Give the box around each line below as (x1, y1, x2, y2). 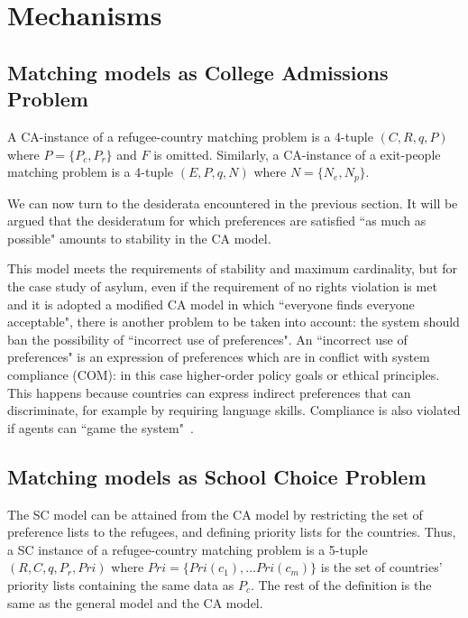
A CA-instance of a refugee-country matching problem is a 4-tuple (7, 126, 373, 145)
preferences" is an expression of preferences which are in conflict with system (7, 347, 430, 366)
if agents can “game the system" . (7, 418, 194, 437)
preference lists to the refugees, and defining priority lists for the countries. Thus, (7, 522, 456, 541)
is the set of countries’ (320, 558, 443, 576)
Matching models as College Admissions (7, 58, 389, 86)
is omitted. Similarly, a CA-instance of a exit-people (153, 144, 441, 163)
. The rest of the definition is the (250, 575, 432, 594)
